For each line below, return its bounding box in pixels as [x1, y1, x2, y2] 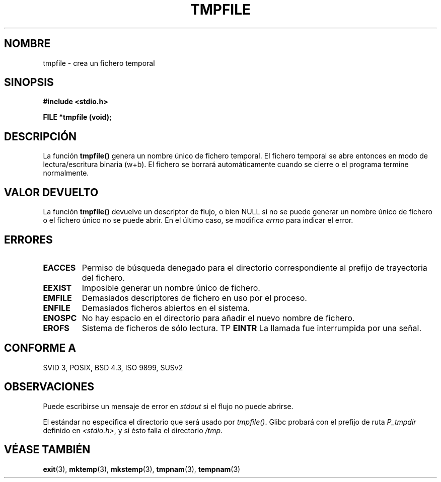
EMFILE [43, 292, 72, 303]
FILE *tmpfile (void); [43, 113, 112, 122]
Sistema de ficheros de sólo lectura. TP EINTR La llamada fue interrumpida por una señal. [82, 323, 422, 333]
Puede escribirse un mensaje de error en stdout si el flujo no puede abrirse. [43, 401, 293, 411]
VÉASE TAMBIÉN [4, 443, 91, 456]
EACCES [43, 262, 76, 273]
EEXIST [43, 282, 72, 293]
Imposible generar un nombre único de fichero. [82, 282, 260, 293]
